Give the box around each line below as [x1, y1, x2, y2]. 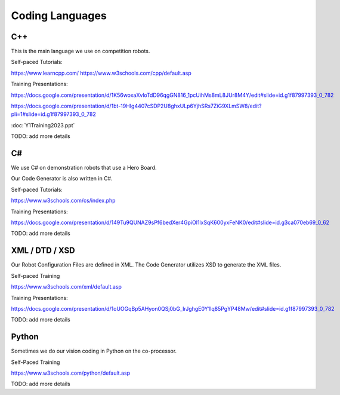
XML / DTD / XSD [11, 246, 75, 256]
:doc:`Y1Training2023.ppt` [11, 121, 75, 128]
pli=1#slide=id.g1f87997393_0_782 [11, 111, 97, 118]
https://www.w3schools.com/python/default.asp [11, 369, 131, 376]
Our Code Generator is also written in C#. [11, 175, 113, 182]
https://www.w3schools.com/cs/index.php [11, 197, 116, 204]
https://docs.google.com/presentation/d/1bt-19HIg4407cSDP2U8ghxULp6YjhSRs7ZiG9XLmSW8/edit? [11, 102, 262, 110]
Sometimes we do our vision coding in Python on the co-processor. [11, 347, 177, 355]
